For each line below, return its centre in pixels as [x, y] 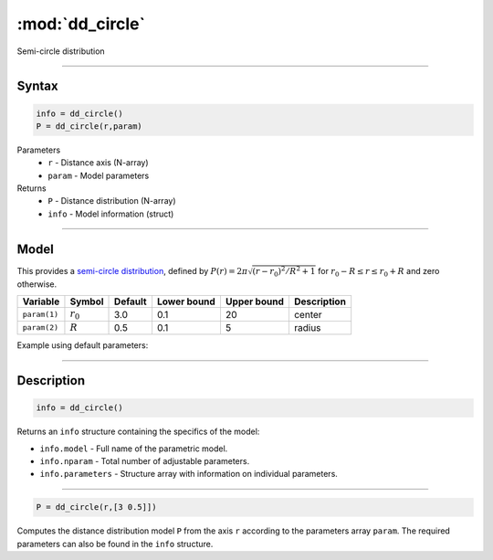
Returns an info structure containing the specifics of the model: [138, 432]
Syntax [37, 86]
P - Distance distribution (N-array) [112, 201]
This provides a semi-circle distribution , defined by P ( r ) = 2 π [132, 270]
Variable [41, 301]
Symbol [87, 301]
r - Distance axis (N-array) [99, 163]
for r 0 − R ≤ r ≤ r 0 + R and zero [379, 272]
